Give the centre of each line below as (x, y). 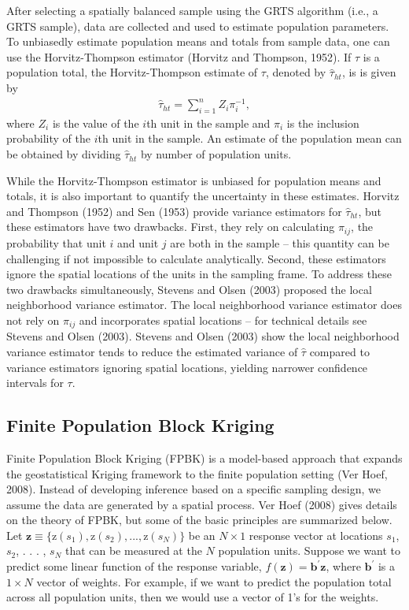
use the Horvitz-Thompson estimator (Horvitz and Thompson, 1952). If (179, 56)
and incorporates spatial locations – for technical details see (223, 320)
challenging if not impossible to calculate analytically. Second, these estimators (196, 258)
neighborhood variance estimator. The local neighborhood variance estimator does (204, 305)
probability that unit (56, 242)
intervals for (35, 383)
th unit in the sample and (208, 123)
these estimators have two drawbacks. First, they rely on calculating (171, 227)
